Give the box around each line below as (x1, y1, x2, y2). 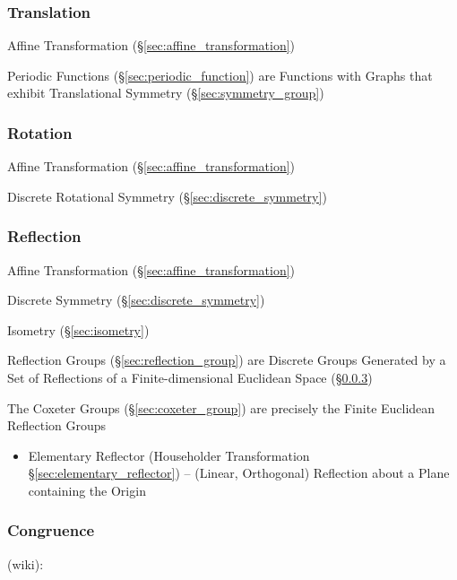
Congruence (7, 519, 95, 541)
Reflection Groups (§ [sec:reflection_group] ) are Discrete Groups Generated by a (7, 351, 446, 369)
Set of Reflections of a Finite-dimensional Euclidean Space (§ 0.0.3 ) (7, 368, 373, 386)
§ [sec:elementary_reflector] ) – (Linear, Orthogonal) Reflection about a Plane (28, 463, 450, 482)
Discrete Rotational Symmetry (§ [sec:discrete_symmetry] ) (7, 186, 327, 205)
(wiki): (7, 554, 44, 573)
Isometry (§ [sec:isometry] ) (7, 320, 150, 339)
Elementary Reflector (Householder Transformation (28, 446, 310, 464)
